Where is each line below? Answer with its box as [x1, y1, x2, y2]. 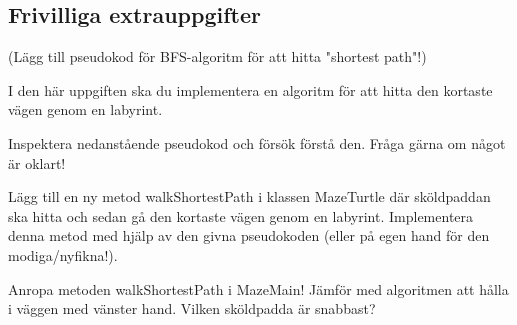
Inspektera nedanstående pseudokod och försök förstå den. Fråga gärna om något [8, 132, 506, 153]
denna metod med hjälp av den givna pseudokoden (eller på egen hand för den [8, 225, 490, 246]
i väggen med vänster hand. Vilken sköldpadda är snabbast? [8, 298, 376, 319]
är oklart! [8, 152, 66, 173]
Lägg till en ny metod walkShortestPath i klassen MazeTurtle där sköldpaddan [8, 186, 491, 207]
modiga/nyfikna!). [8, 244, 118, 265]
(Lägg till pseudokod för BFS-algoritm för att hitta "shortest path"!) [8, 46, 427, 67]
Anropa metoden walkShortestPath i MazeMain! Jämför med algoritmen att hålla [8, 278, 509, 299]
